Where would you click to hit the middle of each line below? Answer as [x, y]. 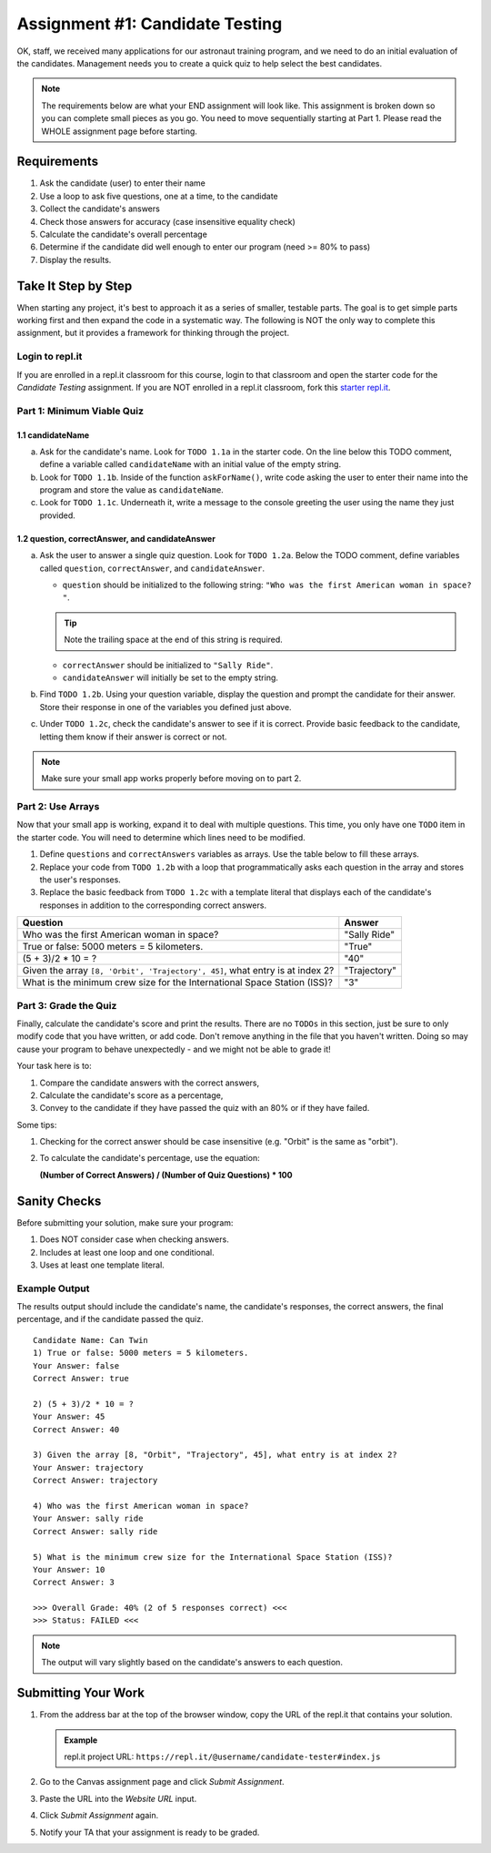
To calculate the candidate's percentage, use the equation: [150, 1158]
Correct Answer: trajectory [95, 1481]
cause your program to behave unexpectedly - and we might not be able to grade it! [174, 1049]
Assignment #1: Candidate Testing [150, 24]
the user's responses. [80, 880]
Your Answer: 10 [69, 1569]
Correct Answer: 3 [74, 1583]
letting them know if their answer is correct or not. [133, 737]
